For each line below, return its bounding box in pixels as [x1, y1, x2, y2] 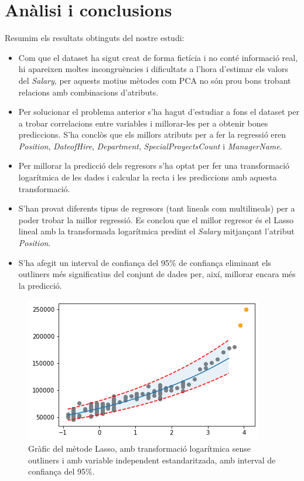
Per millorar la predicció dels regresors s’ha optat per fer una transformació [18, 159, 290, 172]
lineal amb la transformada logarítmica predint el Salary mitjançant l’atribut [18, 225, 295, 237]
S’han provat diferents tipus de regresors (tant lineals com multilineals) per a [18, 202, 295, 214]
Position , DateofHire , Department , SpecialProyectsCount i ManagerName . [18, 139, 282, 152]
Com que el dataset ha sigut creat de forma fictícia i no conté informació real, [18, 51, 298, 63]
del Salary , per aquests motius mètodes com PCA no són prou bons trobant [18, 74, 291, 86]
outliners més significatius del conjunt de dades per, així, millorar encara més [18, 268, 296, 280]
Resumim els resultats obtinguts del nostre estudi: [5, 32, 185, 44]
